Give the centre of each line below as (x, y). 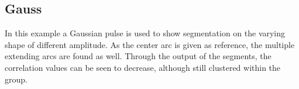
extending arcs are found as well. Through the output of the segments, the (138, 56)
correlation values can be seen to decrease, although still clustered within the (143, 67)
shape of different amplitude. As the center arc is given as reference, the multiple (150, 44)
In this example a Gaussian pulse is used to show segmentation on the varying (145, 33)
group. (16, 79)
